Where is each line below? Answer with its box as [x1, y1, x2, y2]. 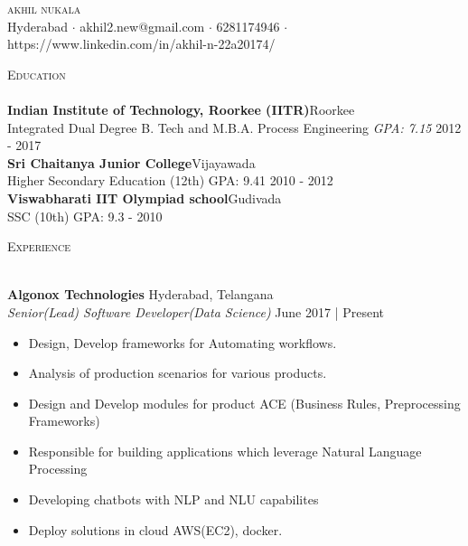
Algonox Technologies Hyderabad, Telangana [7, 285, 274, 304]
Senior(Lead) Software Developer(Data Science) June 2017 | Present [7, 302, 384, 321]
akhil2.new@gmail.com [80, 16, 205, 35]
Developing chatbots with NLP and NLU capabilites [28, 490, 319, 509]
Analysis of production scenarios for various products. [28, 363, 327, 382]
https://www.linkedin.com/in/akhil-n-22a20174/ [7, 34, 276, 53]
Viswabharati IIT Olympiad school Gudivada [7, 188, 282, 207]
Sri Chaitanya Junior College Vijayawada [7, 153, 256, 172]
